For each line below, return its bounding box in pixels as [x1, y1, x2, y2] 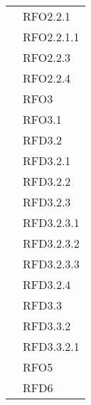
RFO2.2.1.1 [23, 28, 80, 45]
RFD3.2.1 [23, 152, 71, 169]
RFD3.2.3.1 [23, 214, 80, 231]
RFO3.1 [23, 111, 62, 127]
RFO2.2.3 [23, 49, 71, 65]
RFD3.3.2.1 [23, 338, 80, 354]
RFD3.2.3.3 [23, 256, 80, 272]
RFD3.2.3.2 [23, 235, 80, 251]
